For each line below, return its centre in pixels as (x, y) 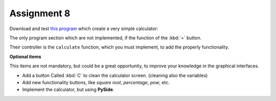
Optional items (25, 57)
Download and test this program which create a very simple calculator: (84, 29)
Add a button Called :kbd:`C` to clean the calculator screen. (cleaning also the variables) (115, 75)
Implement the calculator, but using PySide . (68, 90)
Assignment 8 (40, 13)
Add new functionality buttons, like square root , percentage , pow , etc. (96, 82)
